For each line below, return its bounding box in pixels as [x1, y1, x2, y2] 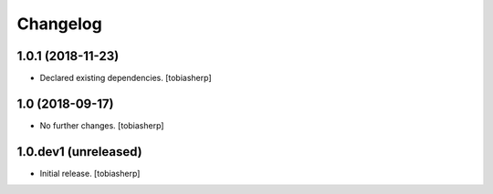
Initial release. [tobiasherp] [39, 168, 141, 179]
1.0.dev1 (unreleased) [16, 144, 143, 159]
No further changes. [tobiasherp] [39, 119, 164, 131]
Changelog [16, 14, 102, 34]
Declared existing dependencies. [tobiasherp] [39, 73, 212, 84]
